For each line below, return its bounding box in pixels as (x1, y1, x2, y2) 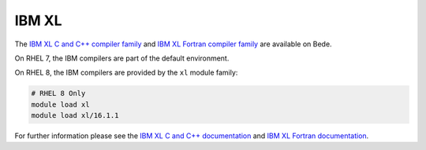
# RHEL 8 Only (31, 89, 86, 98)
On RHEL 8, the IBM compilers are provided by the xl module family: (14, 68, 238, 78)
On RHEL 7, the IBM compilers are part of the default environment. (14, 53, 230, 63)
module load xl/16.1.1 (31, 111, 119, 120)
